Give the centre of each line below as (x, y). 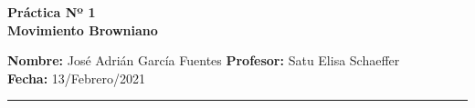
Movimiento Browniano (83, 29)
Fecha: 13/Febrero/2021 (76, 78)
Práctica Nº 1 (52, 12)
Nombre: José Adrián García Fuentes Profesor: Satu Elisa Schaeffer (204, 60)
